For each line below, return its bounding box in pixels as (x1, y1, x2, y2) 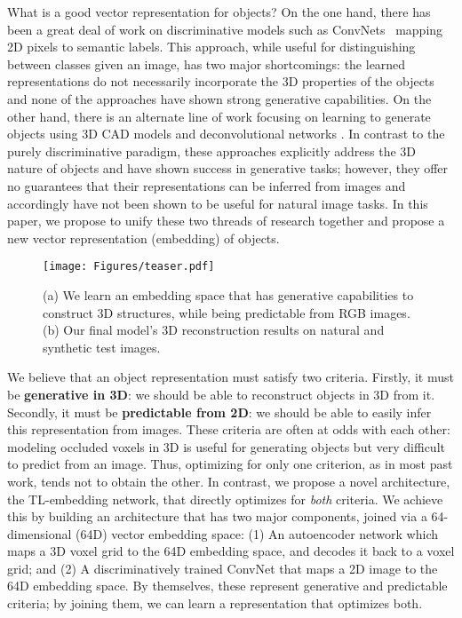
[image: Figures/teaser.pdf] (43, 260, 215, 273)
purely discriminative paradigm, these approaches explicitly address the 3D (7, 141, 417, 160)
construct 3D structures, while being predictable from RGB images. (43, 303, 410, 321)
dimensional (7, 524, 72, 543)
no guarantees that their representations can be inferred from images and (7, 176, 406, 194)
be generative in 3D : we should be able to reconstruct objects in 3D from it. (7, 384, 435, 403)
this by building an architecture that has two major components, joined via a (7, 507, 427, 526)
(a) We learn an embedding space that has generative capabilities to (43, 285, 414, 304)
